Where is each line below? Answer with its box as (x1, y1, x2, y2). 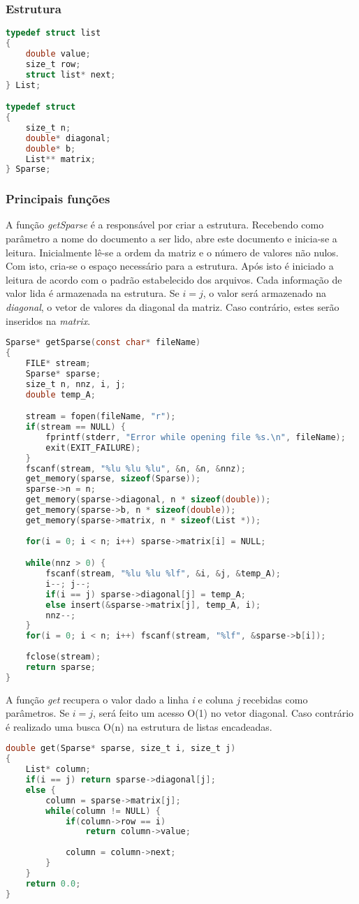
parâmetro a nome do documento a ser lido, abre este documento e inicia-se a (6, 231, 337, 246)
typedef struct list (6, 28, 101, 38)
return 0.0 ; (25, 878, 81, 889)
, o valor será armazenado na (203, 286, 327, 300)
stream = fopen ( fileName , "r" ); (25, 411, 176, 422)
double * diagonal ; (25, 133, 111, 143)
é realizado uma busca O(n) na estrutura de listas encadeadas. (6, 719, 272, 734)
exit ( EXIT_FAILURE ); (45, 442, 141, 453)
